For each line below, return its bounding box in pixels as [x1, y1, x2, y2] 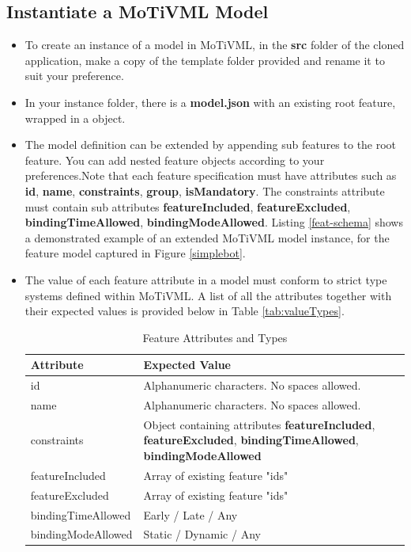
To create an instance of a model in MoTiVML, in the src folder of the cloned [25, 36, 405, 53]
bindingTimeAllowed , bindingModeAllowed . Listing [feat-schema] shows [25, 214, 403, 230]
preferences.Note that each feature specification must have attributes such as [25, 167, 397, 184]
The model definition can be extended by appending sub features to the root [25, 136, 397, 153]
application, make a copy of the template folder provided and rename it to [25, 51, 385, 68]
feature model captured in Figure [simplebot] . [25, 245, 246, 261]
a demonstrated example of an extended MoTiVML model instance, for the [25, 229, 390, 246]
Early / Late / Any [143, 506, 238, 523]
